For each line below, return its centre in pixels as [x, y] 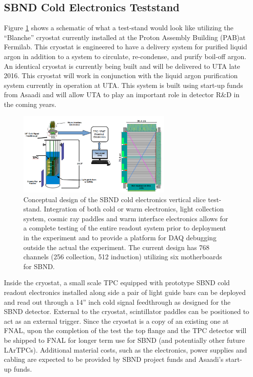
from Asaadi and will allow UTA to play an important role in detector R [113, 94]
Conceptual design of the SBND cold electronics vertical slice [115, 199]
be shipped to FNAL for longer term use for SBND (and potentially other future [125, 340]
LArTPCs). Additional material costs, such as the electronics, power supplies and [126, 349]
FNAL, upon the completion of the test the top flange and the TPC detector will [125, 330]
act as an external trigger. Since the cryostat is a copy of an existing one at [117, 321]
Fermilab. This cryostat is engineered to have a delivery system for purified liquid [126, 47]
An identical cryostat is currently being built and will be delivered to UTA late [122, 66]
